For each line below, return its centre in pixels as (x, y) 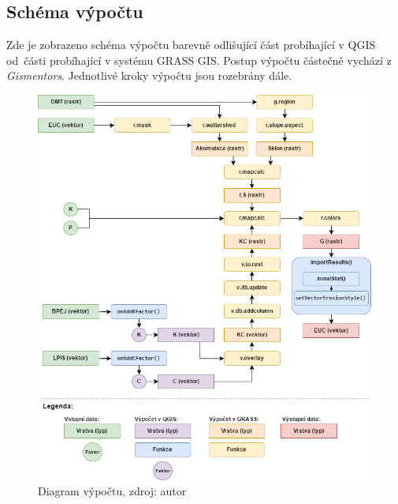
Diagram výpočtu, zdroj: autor (112, 491)
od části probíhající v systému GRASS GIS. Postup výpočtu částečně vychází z (199, 60)
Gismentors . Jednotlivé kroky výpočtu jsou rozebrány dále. (149, 75)
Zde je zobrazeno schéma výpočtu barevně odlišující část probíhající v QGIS (191, 45)
